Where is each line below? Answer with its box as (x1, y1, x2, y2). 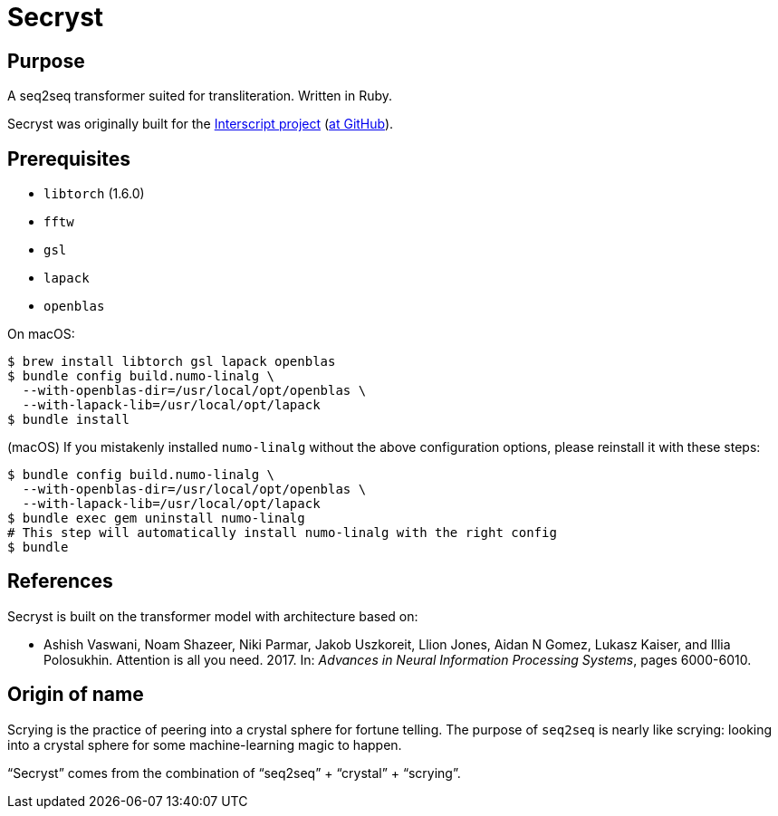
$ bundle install (7, 412, 130, 427)
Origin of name (7, 683, 144, 706)
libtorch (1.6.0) (43, 186, 145, 202)
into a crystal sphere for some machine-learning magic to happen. (7, 736, 402, 753)
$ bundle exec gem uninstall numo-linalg (7, 511, 305, 526)
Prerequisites (7, 147, 130, 170)
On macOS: (7, 326, 75, 342)
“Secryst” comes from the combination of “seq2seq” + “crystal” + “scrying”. (7, 764, 461, 781)
